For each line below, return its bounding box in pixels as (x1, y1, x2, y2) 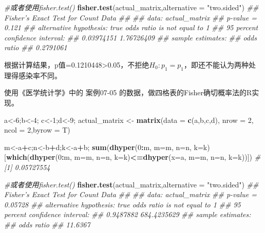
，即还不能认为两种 (184, 59, 249, 70)
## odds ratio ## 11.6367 (4, 219, 90, 229)
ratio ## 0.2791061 (4, 42, 67, 53)
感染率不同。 (18, 70, 62, 80)
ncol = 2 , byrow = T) (4, 124, 70, 135)
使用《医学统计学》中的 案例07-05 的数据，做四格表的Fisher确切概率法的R (4, 87, 252, 98)
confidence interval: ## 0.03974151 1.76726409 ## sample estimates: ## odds (4, 32, 257, 43)
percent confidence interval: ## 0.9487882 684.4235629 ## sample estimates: (4, 209, 251, 220)
